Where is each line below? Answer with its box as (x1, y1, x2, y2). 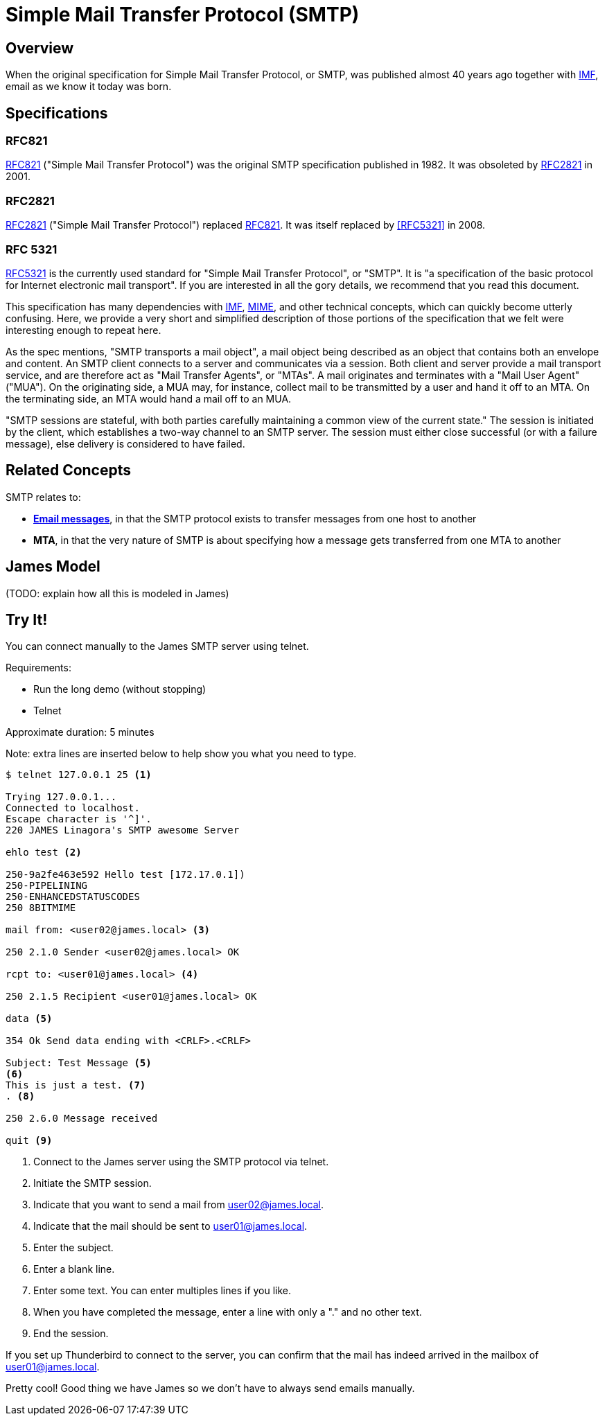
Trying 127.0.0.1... (6, 791, 117, 803)
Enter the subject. (33, 1242, 114, 1254)
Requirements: (6, 662, 71, 674)
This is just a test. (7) (6, 1079, 146, 1091)
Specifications (6, 104, 108, 122)
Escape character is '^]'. (6, 813, 152, 825)
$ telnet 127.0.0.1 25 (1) (6, 769, 152, 781)
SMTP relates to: (6, 491, 81, 503)
